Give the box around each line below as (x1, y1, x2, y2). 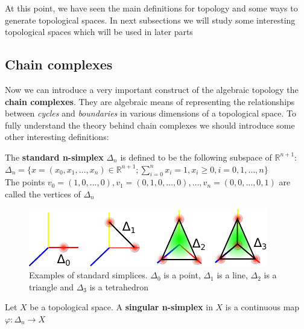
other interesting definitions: (5, 130, 109, 143)
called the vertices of (5, 187, 81, 200)
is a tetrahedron (89, 280, 149, 293)
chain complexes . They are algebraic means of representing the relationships (5, 95, 295, 107)
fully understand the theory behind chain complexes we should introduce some (5, 118, 295, 131)
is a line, (217, 269, 248, 281)
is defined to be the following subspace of (120, 150, 272, 163)
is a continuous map (225, 301, 300, 313)
